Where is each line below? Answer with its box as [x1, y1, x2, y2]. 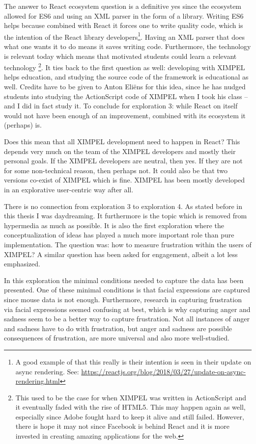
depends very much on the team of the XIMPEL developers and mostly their [4, 146, 236, 156]
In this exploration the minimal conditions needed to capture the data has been [4, 275, 244, 285]
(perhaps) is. [4, 120, 42, 130]
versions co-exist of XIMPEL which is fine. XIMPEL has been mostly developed [4, 175, 245, 185]
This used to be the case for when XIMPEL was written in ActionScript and [15, 392, 247, 402]
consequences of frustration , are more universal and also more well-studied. [4, 333, 229, 343]
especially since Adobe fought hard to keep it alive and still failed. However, [15, 411, 244, 421]
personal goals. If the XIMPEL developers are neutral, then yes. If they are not [4, 156, 243, 166]
